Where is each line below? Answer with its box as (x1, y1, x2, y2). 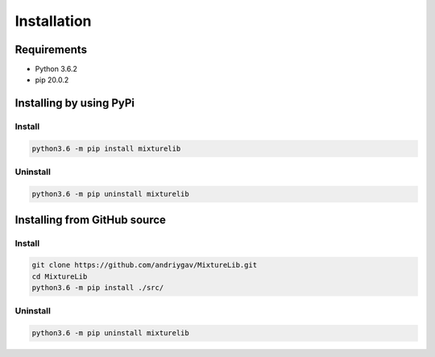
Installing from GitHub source (14, 213, 167, 226)
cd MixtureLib (31, 272, 88, 281)
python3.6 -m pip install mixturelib (31, 144, 181, 153)
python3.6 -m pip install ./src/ (31, 283, 164, 293)
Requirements (14, 43, 88, 56)
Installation (14, 12, 92, 30)
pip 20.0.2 (35, 75, 69, 85)
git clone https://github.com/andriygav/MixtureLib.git (31, 260, 258, 270)
